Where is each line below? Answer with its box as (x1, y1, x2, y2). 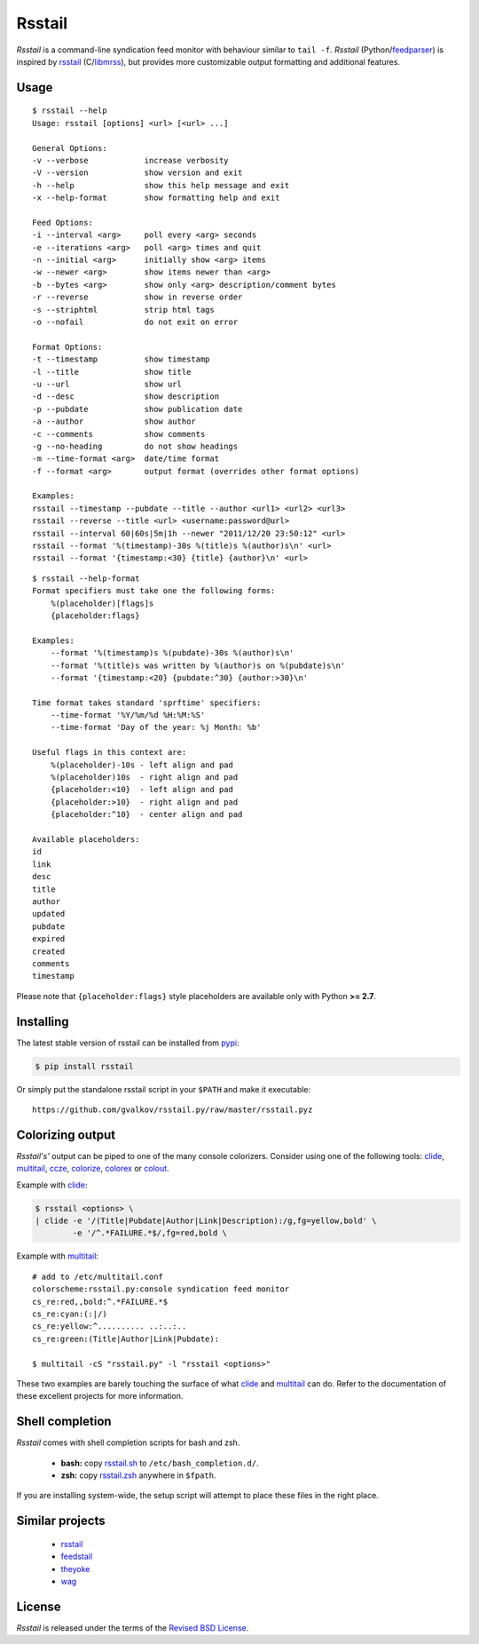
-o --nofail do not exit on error (32, 316, 239, 327)
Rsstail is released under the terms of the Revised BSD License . (16, 1622, 249, 1633)
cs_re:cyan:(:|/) (32, 1308, 107, 1319)
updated (32, 909, 66, 919)
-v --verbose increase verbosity (32, 155, 230, 165)
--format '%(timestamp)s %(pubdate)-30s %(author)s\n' (50, 648, 294, 658)
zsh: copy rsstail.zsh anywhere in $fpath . (60, 1470, 216, 1481)
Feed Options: (32, 218, 93, 227)
